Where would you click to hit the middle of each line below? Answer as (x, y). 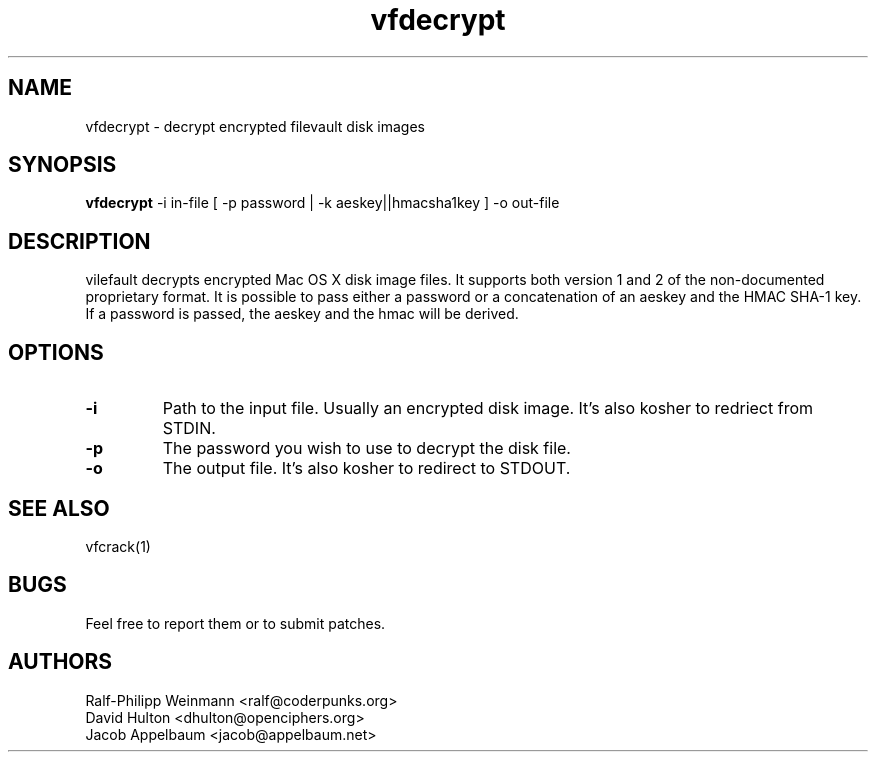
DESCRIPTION (79, 241)
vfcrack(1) (118, 546)
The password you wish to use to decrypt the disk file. (366, 448)
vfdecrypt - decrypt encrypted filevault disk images (255, 126)
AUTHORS (60, 662)
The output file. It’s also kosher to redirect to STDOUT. (366, 468)
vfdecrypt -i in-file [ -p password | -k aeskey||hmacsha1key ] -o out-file (322, 203)
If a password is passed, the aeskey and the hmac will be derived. (302, 314)
